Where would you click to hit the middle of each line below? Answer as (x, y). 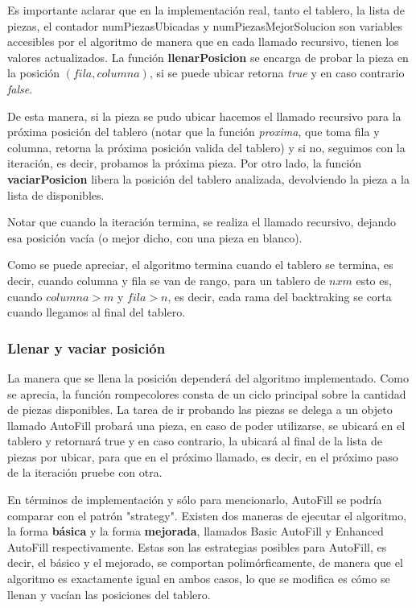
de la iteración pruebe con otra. (85, 472)
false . (20, 88)
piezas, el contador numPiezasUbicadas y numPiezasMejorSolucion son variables (205, 25)
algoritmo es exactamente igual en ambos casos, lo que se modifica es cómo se (199, 579)
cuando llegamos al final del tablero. (97, 312)
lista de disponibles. (56, 194)
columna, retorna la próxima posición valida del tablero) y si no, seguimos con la (206, 147)
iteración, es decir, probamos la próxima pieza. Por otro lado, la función (185, 163)
